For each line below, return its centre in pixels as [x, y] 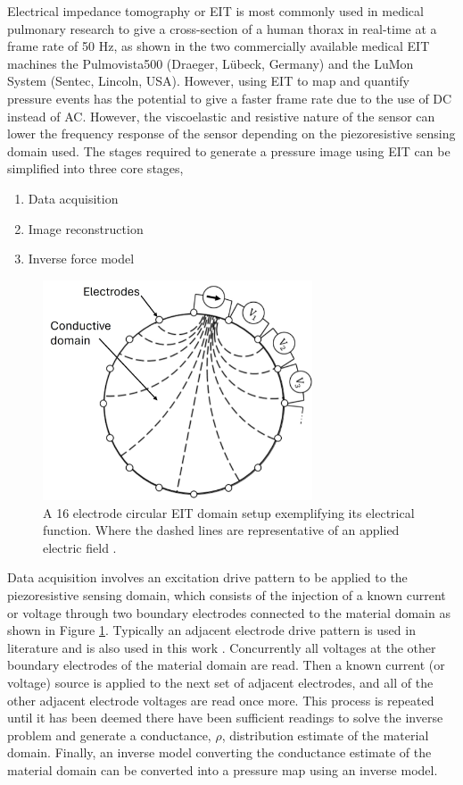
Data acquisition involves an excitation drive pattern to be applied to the [207, 577]
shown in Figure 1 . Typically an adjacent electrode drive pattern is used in [211, 630]
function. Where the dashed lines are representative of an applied [221, 530]
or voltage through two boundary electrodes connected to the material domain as [229, 612]
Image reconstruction [86, 228]
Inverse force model [81, 259]
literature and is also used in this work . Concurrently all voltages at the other [222, 647]
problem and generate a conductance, [109, 735]
